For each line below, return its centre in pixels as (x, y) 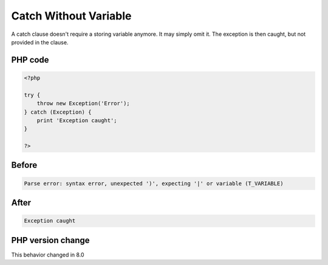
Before (24, 165)
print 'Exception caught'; (77, 120)
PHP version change (51, 240)
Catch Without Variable (71, 16)
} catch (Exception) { (58, 112)
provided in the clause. (40, 42)
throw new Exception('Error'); (83, 104)
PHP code (30, 60)
